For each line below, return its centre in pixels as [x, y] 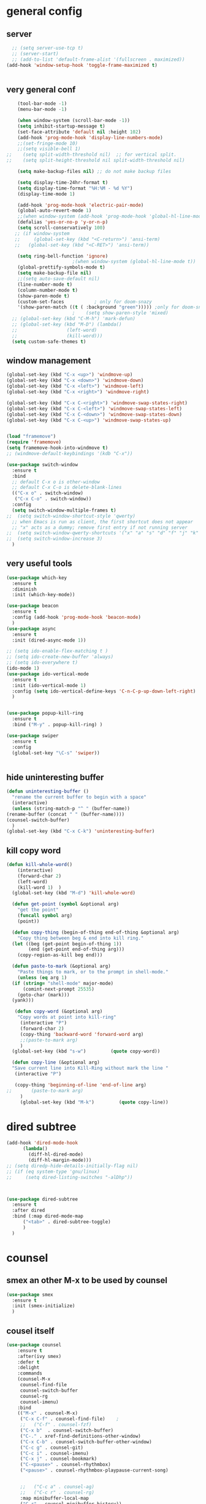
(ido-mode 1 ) [23, 669]
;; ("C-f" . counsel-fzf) [56, 1425]
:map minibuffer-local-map [54, 1498]
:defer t [29, 1362]
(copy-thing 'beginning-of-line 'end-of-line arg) [81, 1085]
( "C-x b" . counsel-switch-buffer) [67, 1430]
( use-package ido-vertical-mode [48, 674]
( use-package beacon [33, 606]
